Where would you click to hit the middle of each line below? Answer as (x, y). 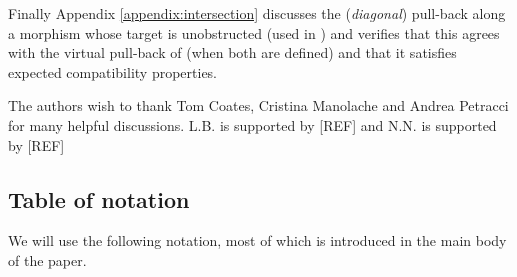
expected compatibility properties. (113, 71)
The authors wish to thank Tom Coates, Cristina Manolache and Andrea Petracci (258, 105)
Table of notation (99, 198)
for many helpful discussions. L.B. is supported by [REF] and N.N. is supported (252, 124)
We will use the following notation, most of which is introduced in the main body (257, 240)
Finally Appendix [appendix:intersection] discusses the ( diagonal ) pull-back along (257, 13)
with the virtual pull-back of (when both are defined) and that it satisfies (232, 52)
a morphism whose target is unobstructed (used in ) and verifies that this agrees (254, 32)
